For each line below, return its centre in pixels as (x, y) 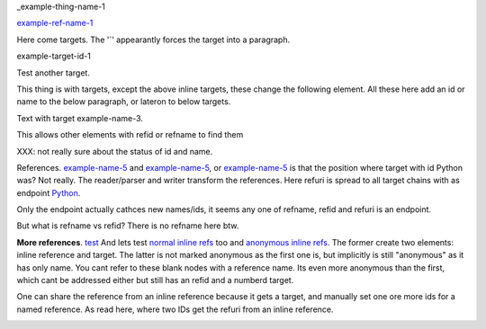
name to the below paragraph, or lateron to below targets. (124, 102)
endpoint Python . (49, 192)
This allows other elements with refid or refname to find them (130, 135)
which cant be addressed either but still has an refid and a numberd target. (155, 280)
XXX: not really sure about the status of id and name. (115, 151)
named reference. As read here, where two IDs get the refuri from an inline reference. (175, 309)
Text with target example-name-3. (80, 118)
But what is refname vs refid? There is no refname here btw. (128, 226)
